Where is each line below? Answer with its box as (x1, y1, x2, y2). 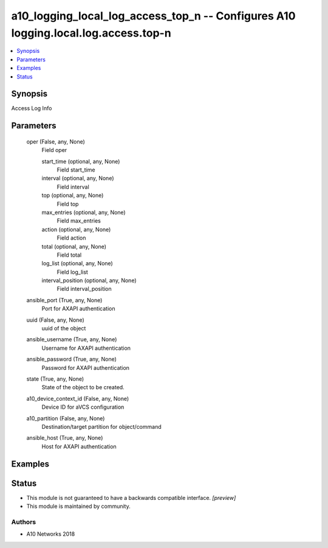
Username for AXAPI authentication (41, 344, 131, 352)
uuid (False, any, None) (26, 316, 84, 324)
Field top (56, 200, 79, 207)
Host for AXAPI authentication (41, 443, 117, 450)
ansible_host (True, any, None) (26, 434, 103, 442)
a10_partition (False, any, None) (26, 414, 105, 422)
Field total (56, 251, 82, 258)
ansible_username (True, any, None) (26, 336, 117, 343)
